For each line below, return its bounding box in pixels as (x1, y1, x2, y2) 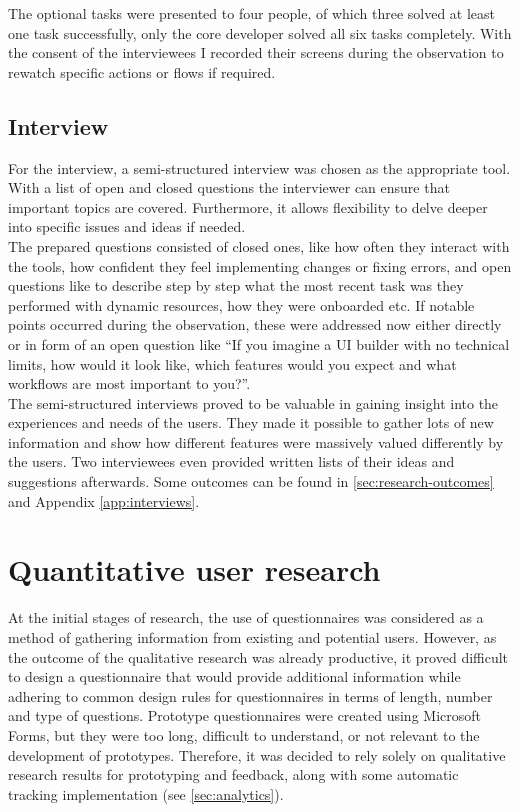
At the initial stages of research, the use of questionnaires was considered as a (8, 607, 484, 628)
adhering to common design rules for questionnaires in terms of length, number (8, 685, 493, 706)
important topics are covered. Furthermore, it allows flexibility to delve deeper (8, 196, 488, 217)
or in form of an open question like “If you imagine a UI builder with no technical (8, 333, 510, 354)
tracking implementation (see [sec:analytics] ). (8, 783, 284, 804)
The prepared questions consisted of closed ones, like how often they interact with (8, 235, 510, 256)
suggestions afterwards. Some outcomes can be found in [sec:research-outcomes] (8, 471, 494, 492)
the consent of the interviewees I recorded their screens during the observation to (8, 42, 504, 63)
